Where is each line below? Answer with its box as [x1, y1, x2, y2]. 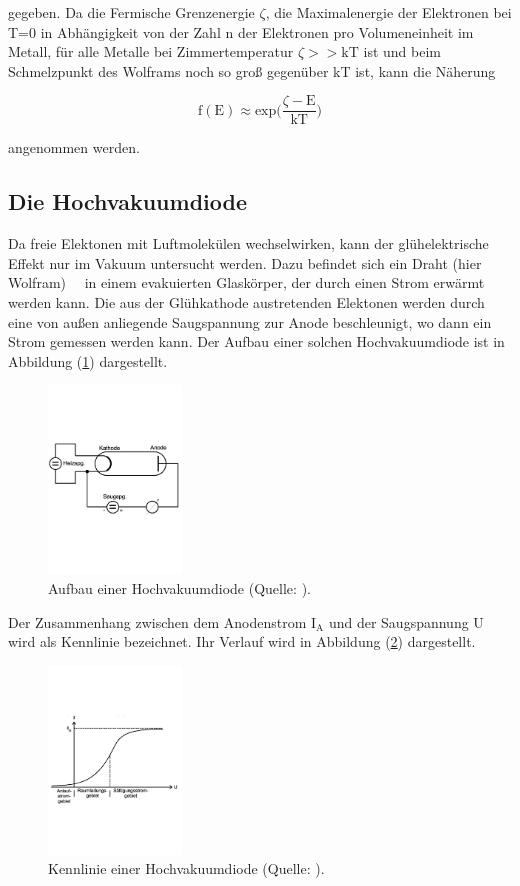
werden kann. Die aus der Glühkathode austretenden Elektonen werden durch [8, 292, 485, 313]
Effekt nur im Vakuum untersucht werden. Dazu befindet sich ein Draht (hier [8, 252, 482, 273]
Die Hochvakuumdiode [8, 186, 247, 217]
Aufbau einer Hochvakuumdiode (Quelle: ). [48, 577, 311, 598]
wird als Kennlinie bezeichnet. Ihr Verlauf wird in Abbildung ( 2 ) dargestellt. [8, 631, 476, 652]
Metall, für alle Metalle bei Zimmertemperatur [8, 41, 294, 62]
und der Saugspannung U [328, 611, 484, 632]
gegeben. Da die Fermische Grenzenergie [8, 2, 255, 22]
